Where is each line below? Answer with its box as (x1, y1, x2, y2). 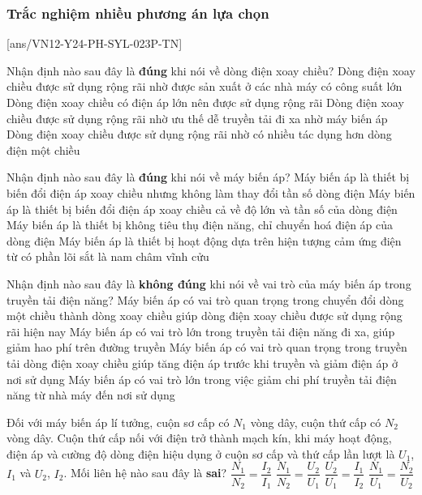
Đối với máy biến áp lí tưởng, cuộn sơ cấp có (6, 413, 230, 430)
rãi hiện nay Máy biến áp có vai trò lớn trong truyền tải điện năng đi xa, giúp (6, 322, 395, 339)
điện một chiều (6, 141, 80, 158)
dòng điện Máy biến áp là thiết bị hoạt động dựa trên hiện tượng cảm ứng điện (6, 232, 402, 249)
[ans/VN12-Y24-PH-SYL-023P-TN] (6, 35, 183, 52)
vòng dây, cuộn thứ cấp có (250, 413, 381, 430)
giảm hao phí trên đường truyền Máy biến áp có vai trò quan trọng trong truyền (6, 339, 407, 356)
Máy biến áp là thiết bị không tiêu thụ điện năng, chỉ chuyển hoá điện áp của (6, 216, 394, 233)
